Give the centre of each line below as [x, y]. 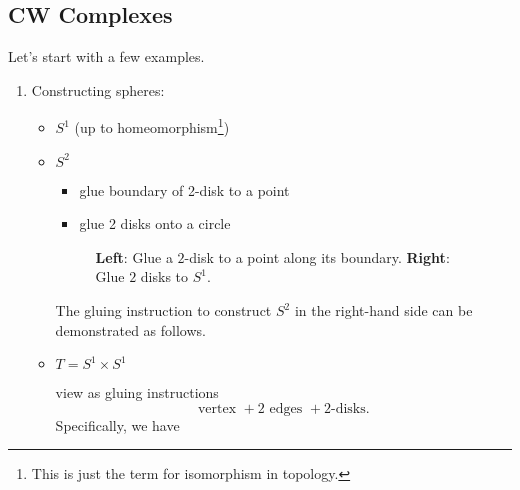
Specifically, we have [117, 424]
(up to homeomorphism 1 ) [152, 126]
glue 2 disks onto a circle [155, 223]
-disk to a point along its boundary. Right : [317, 256]
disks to [164, 276]
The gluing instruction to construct [163, 310]
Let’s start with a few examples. [106, 56]
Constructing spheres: [98, 89]
